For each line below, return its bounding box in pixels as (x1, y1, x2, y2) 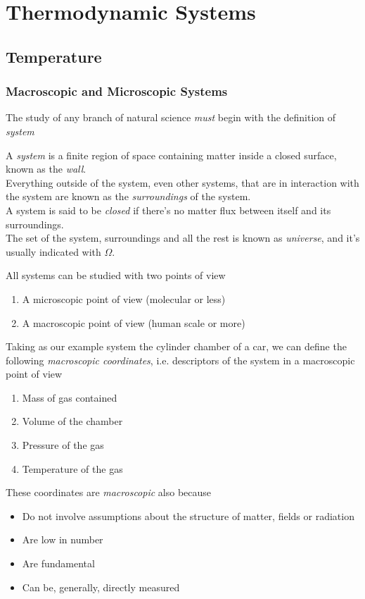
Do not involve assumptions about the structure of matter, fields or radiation (22, 508, 354, 523)
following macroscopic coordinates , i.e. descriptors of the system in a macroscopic (6, 352, 355, 367)
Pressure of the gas (22, 438, 104, 452)
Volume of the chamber (22, 414, 123, 428)
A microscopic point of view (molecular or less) (22, 291, 226, 306)
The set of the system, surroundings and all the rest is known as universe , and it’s (6, 230, 360, 245)
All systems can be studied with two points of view (6, 268, 226, 283)
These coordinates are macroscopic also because (6, 485, 212, 500)
